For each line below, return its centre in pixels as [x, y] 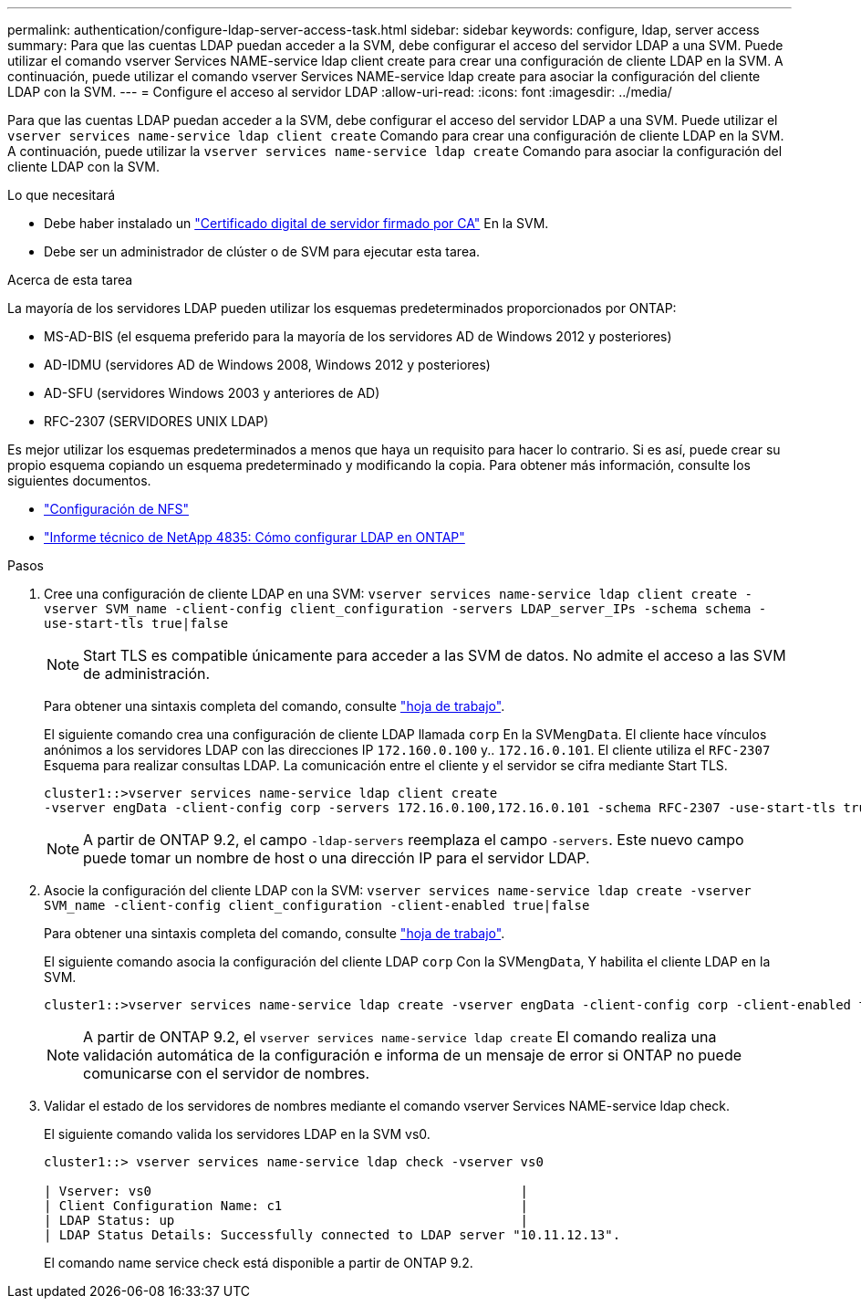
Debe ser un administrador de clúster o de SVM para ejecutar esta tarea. [262, 251]
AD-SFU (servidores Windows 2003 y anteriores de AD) [212, 393]
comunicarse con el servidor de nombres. [227, 1073]
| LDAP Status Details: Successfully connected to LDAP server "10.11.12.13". [332, 1235]
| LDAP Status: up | [286, 1220]
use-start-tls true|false [136, 623]
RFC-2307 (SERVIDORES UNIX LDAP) [156, 421]
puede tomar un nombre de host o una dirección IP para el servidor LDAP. [337, 858]
